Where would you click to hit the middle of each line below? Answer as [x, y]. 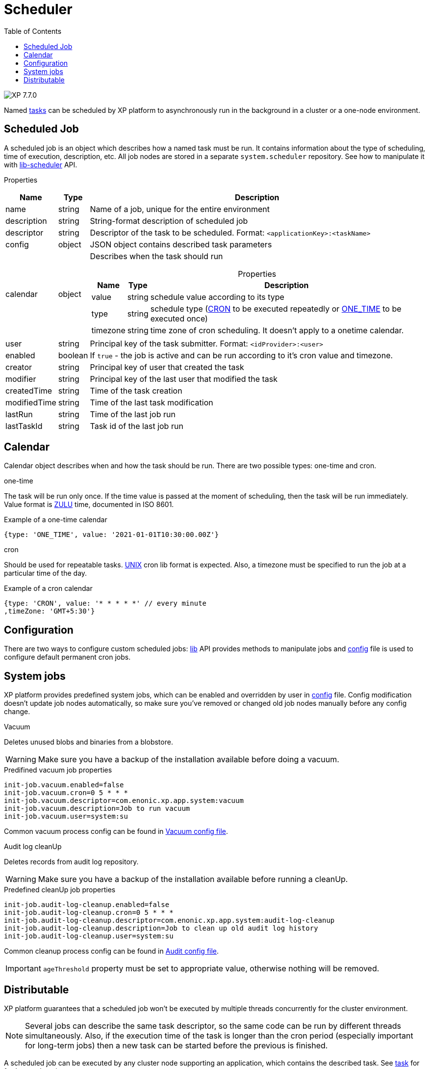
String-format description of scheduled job [169, 221]
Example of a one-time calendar [56, 520]
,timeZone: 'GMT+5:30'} [50, 611]
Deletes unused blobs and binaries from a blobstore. [88, 742]
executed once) [179, 318]
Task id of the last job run [137, 426]
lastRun [19, 414]
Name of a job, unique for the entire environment [180, 209]
